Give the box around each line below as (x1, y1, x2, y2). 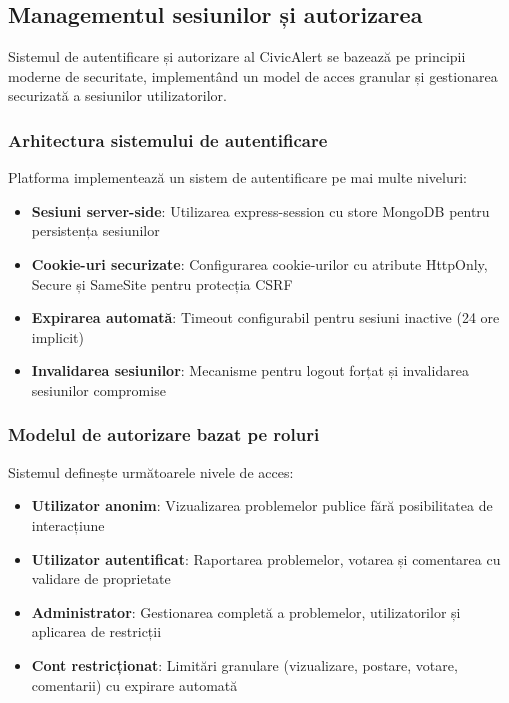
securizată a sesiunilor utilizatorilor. (8, 85, 227, 106)
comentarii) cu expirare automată (31, 674, 238, 695)
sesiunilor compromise (31, 379, 166, 400)
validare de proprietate (31, 568, 171, 589)
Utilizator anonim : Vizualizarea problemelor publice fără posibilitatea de (31, 495, 493, 516)
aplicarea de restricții (31, 621, 162, 642)
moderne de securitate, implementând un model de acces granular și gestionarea (8, 65, 498, 86)
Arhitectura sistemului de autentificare (8, 127, 328, 152)
